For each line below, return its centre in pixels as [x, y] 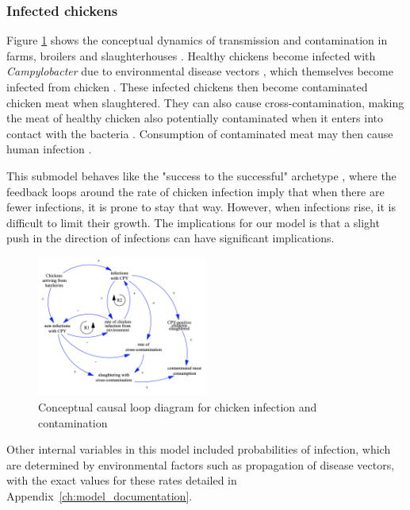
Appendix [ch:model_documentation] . [100, 495]
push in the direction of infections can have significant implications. [171, 238]
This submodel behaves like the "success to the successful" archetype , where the [201, 175]
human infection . [49, 149]
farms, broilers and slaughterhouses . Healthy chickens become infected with [191, 55]
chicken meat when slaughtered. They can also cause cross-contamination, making [205, 102]
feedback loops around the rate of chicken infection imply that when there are [195, 191]
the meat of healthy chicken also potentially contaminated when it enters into [195, 118]
